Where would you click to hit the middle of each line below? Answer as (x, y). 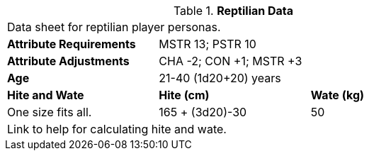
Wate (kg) (337, 95)
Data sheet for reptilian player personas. (114, 27)
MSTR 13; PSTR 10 (208, 44)
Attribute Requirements (72, 44)
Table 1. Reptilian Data (233, 11)
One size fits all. (50, 112)
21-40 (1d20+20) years (220, 78)
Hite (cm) (184, 95)
